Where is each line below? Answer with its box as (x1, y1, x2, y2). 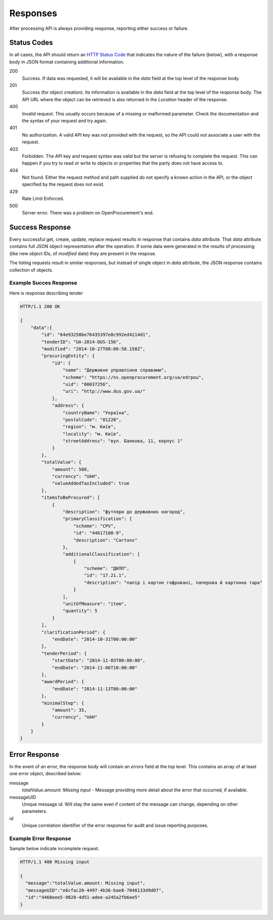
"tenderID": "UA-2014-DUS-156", (41, 339, 121, 345)
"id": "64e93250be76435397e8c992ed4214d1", (41, 332, 151, 338)
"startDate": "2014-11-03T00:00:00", (52, 658, 146, 663)
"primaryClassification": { (62, 516, 132, 522)
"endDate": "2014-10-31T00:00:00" (52, 637, 138, 642)
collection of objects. (9, 267, 53, 273)
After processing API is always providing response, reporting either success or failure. (9, 25, 189, 31)
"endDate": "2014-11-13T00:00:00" (52, 686, 138, 692)
